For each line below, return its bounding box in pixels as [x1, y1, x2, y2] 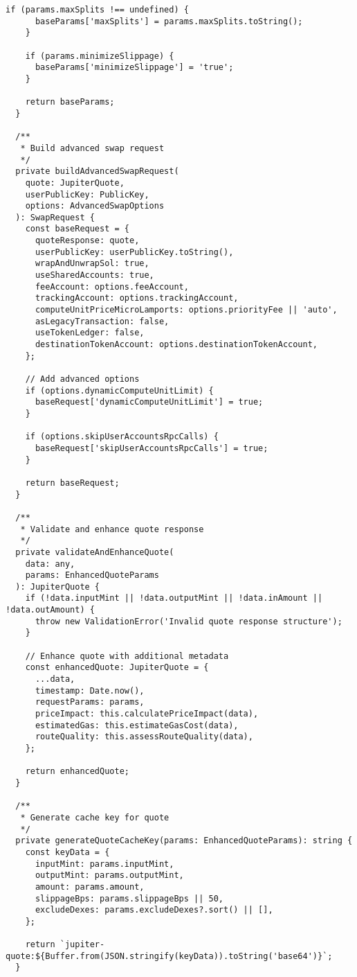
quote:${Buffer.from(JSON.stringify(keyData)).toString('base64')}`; [6, 951, 333, 961]
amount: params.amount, [35, 881, 145, 892]
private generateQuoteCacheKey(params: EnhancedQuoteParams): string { [15, 836, 353, 846]
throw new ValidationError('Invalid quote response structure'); [35, 616, 342, 626]
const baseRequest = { [25, 224, 129, 234]
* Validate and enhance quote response [20, 524, 204, 534]
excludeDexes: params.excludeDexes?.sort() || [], [35, 905, 273, 915]
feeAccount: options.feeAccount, [35, 281, 189, 292]
